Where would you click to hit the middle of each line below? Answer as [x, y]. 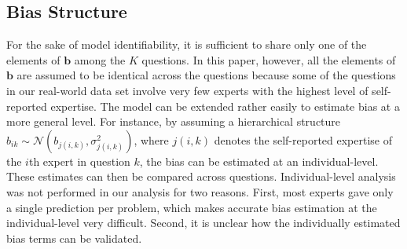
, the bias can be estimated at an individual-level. [259, 161]
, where [151, 139]
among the [100, 59]
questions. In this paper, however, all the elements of [269, 59]
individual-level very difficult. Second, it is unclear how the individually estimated [203, 223]
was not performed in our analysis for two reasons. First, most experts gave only [200, 191]
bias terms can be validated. [74, 238]
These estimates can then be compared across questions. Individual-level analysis [201, 176]
